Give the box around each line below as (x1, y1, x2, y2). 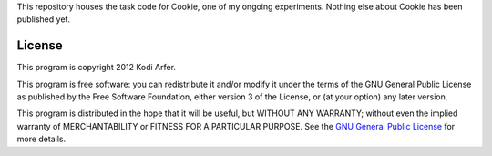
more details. (16, 133, 67, 145)
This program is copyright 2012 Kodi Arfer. (16, 62, 177, 73)
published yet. (16, 14, 70, 25)
